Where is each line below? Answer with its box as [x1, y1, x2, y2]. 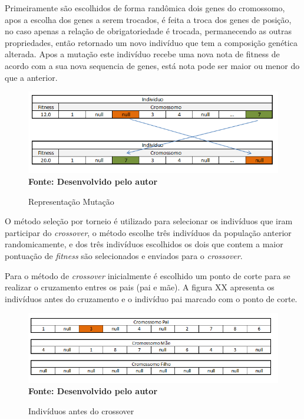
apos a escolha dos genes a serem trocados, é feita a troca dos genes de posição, [5, 13, 292, 25]
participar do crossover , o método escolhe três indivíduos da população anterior [5, 226, 292, 238]
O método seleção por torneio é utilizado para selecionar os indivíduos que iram [5, 215, 293, 227]
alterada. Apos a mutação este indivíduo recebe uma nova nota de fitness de [5, 48, 280, 60]
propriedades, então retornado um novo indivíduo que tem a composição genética [5, 36, 298, 48]
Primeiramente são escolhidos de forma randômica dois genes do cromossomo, [5, 2, 285, 14]
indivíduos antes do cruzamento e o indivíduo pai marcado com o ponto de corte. [5, 292, 298, 305]
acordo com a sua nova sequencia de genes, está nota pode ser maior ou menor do [5, 59, 300, 71]
